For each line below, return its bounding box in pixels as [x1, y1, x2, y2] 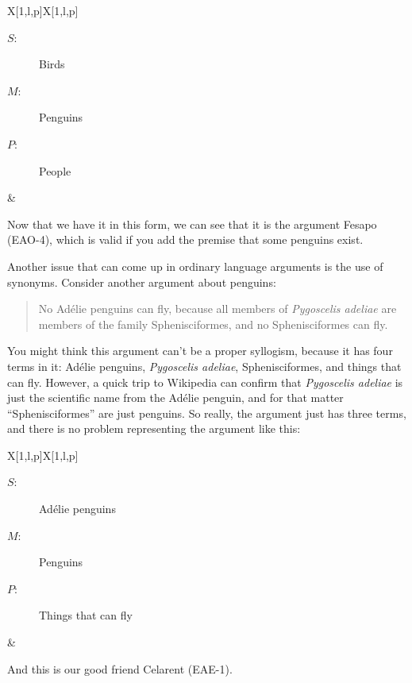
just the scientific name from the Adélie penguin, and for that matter [7, 389, 344, 406]
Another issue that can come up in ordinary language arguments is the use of [7, 257, 383, 274]
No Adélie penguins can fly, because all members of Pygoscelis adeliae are [38, 300, 397, 317]
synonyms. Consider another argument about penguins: [7, 273, 276, 290]
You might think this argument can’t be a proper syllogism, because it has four [7, 342, 393, 359]
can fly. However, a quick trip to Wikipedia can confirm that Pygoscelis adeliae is [7, 373, 403, 390]
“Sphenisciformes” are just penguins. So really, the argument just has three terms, [7, 404, 406, 421]
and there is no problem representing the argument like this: [7, 420, 301, 437]
